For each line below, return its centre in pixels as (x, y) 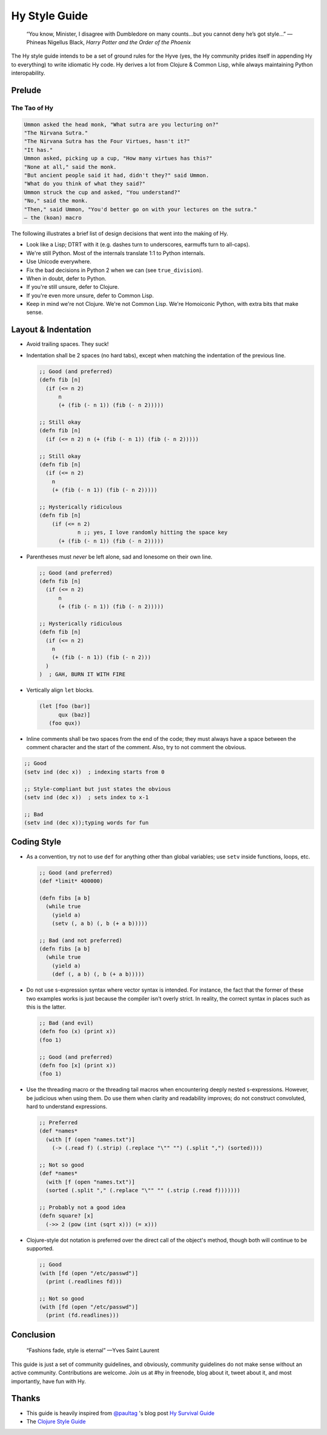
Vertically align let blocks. (60, 690)
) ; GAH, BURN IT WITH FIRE (82, 674)
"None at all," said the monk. (71, 167)
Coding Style (36, 842)
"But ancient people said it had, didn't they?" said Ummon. (117, 175)
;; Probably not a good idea (82, 1207)
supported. (40, 1248)
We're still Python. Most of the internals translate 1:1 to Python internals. (116, 253)
